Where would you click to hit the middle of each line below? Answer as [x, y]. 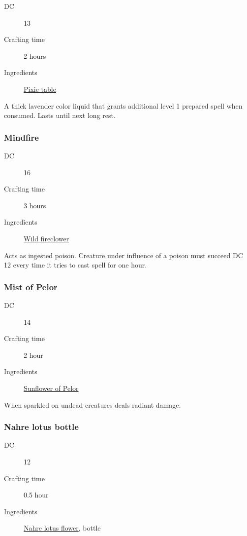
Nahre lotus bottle [41, 427]
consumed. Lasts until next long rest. [60, 115]
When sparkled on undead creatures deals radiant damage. [93, 404]
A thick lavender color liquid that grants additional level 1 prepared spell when [123, 105]
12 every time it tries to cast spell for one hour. [76, 265]
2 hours [35, 56]
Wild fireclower [46, 238]
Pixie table [40, 89]
